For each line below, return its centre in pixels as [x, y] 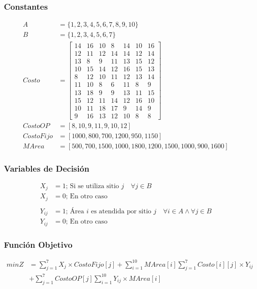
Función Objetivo [38, 244]
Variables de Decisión [47, 168]
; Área [75, 211]
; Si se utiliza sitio [92, 186]
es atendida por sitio [121, 211]
